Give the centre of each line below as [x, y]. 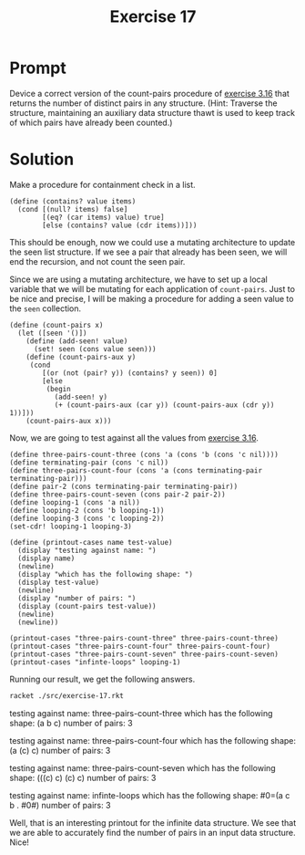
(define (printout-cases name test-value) [91, 542]
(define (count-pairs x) [56, 325]
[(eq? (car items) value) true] [104, 217]
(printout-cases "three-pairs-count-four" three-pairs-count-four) [140, 646]
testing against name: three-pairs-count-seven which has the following [142, 767]
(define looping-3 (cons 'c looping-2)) [87, 518]
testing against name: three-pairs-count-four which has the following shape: [153, 740]
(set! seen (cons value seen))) [95, 349]
